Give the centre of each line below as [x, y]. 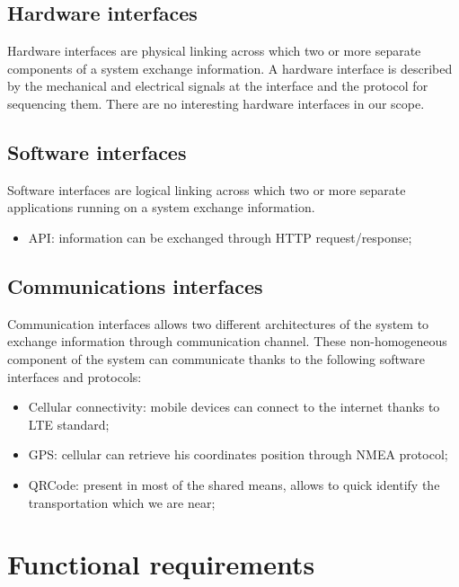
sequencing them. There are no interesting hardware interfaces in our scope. [216, 103]
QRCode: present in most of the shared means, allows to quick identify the [234, 484]
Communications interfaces [135, 285]
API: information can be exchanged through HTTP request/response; [220, 237]
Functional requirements [161, 564]
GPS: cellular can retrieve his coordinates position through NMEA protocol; [238, 454]
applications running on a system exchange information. [161, 207]
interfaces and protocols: [75, 376]
